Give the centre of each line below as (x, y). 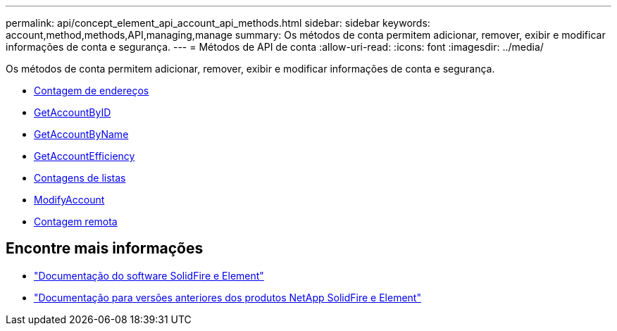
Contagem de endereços (92, 90)
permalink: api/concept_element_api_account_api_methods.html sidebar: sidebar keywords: (218, 23)
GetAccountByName (81, 134)
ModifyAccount (69, 200)
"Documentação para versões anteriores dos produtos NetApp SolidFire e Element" (228, 297)
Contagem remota (76, 221)
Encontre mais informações (105, 249)
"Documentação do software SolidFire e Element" (149, 275)
